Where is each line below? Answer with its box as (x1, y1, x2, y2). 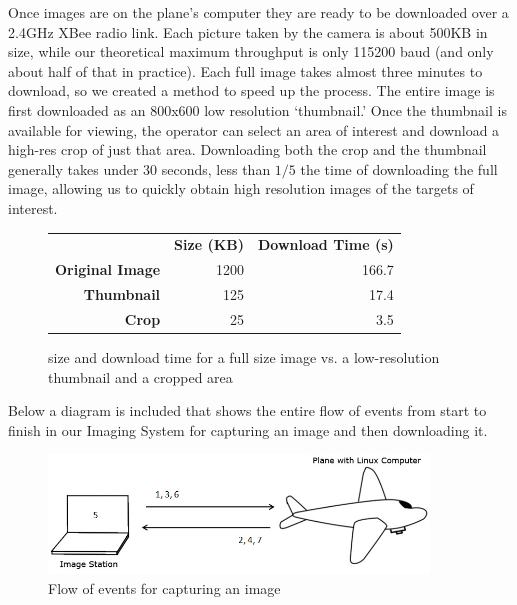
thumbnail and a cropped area (48, 366, 233, 387)
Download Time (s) (257, 234, 394, 255)
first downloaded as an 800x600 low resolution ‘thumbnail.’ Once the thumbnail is (8, 99, 507, 120)
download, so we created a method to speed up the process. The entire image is (8, 80, 495, 101)
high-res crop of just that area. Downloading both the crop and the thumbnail (8, 139, 487, 160)
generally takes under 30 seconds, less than (8, 158, 271, 179)
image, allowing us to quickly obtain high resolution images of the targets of (8, 178, 474, 199)
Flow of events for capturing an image (48, 577, 281, 598)
